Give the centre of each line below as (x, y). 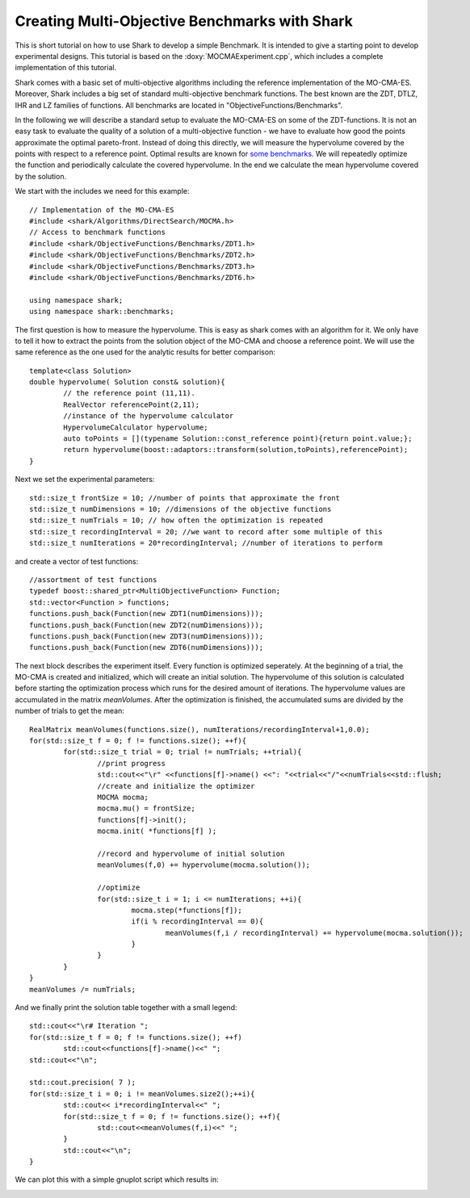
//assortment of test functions (93, 580)
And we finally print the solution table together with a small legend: (126, 1007)
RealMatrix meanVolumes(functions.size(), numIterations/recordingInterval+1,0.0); (200, 729)
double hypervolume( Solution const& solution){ (127, 382)
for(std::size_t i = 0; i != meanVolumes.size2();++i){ (142, 1093)
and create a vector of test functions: (77, 561)
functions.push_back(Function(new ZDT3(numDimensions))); (147, 636)
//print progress (131, 763)
